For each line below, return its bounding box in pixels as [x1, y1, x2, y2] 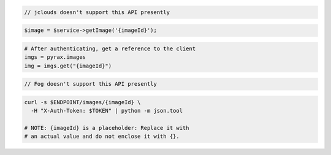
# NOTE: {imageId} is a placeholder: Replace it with [24, 124, 189, 131]
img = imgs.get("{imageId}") [24, 62, 112, 69]
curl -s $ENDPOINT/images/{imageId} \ [24, 99, 141, 105]
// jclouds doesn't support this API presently [24, 9, 170, 15]
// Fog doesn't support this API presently [24, 80, 158, 88]
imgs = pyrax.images [24, 54, 86, 61]
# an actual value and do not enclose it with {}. [24, 133, 180, 140]
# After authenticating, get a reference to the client [24, 45, 196, 52]
